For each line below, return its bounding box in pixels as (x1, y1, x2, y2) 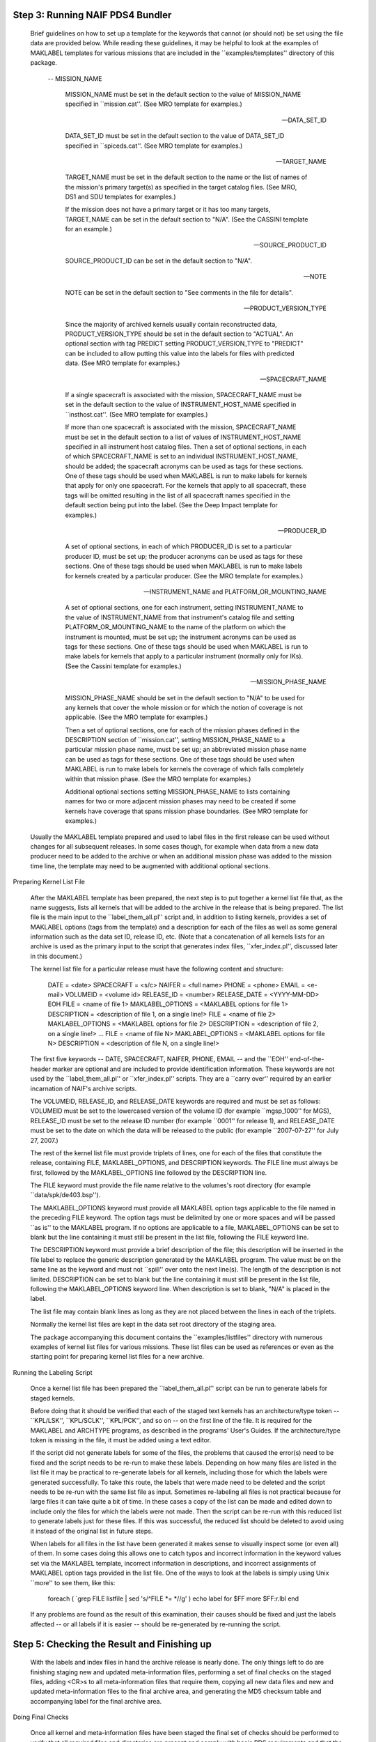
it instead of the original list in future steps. (30, 1527, 153, 1535)
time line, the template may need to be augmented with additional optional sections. (30, 861, 271, 870)
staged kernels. (30, 1394, 75, 1402)
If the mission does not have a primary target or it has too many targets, (65, 206, 271, 214)
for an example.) (65, 225, 113, 233)
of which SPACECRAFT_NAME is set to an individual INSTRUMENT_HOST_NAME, (65, 452, 299, 461)
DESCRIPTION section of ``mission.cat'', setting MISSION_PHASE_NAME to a (65, 736, 285, 744)
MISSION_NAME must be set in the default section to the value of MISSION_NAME (65, 90, 301, 98)
